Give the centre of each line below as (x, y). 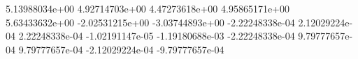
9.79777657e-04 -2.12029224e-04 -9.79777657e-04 (121, 49)
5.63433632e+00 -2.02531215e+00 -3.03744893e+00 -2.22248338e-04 (150, 22)
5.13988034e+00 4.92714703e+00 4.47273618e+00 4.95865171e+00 (148, 8)
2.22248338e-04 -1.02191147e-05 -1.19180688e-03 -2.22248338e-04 (157, 36)
